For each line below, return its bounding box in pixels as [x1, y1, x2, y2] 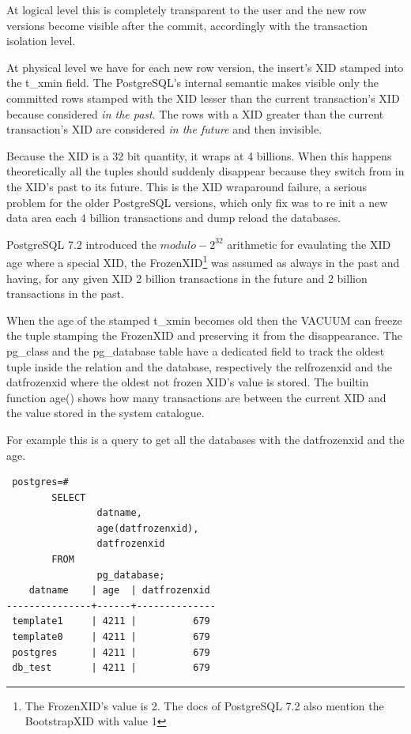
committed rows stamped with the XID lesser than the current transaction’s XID [6, 89, 400, 106]
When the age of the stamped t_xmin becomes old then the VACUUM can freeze [6, 311, 402, 328]
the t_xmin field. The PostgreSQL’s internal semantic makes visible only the [6, 74, 379, 91]
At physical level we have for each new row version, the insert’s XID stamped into [6, 58, 404, 75]
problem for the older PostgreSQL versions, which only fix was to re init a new [6, 194, 388, 210]
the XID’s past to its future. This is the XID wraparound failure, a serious [6, 178, 368, 194]
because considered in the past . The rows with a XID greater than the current [6, 105, 384, 122]
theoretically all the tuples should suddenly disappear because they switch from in [6, 163, 405, 179]
